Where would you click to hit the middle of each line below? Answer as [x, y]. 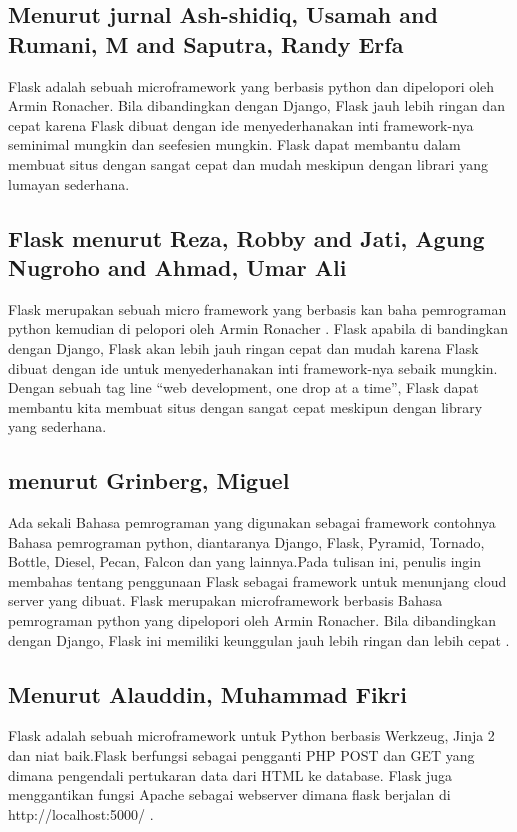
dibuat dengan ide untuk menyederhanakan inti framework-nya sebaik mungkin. [253, 367]
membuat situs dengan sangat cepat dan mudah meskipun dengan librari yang [248, 163]
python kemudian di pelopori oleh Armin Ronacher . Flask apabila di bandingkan [258, 328]
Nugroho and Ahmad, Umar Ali [177, 266]
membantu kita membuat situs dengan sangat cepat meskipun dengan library [245, 406]
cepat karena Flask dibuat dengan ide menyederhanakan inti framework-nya [241, 124]
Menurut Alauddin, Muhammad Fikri [208, 693]
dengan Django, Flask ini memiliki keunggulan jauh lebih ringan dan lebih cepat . [259, 639]
